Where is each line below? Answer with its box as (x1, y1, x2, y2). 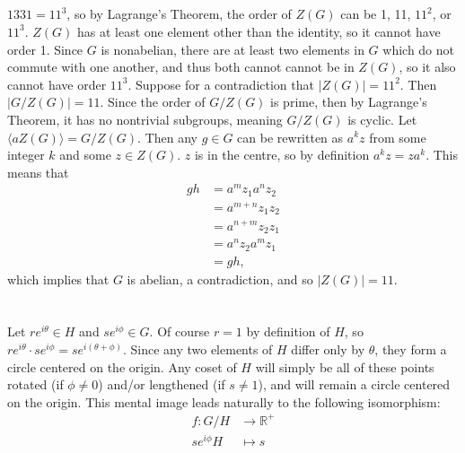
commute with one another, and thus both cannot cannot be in (7, 57, 355, 76)
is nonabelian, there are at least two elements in (101, 39, 364, 58)
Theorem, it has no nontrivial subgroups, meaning (7, 109, 283, 128)
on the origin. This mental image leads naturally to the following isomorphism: (7, 392, 441, 411)
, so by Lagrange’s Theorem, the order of (66, 4, 292, 23)
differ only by (291, 339, 365, 358)
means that (7, 162, 69, 181)
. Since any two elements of (122, 339, 273, 358)
